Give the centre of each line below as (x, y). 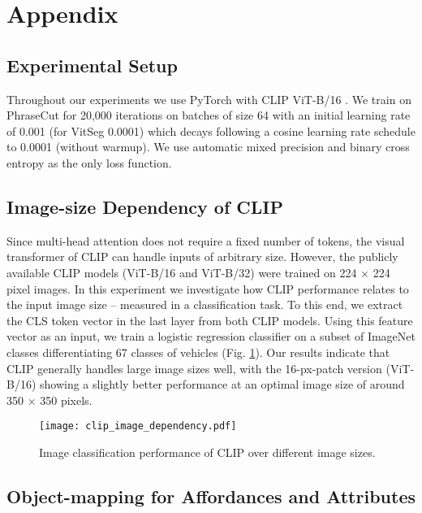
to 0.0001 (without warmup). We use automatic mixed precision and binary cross (208, 147)
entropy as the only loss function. (89, 162)
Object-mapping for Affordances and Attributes (211, 496)
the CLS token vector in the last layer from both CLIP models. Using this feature (210, 320)
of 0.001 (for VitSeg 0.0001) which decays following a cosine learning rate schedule (211, 130)
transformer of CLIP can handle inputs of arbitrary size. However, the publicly (202, 256)
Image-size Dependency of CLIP (145, 206)
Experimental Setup (92, 65)
